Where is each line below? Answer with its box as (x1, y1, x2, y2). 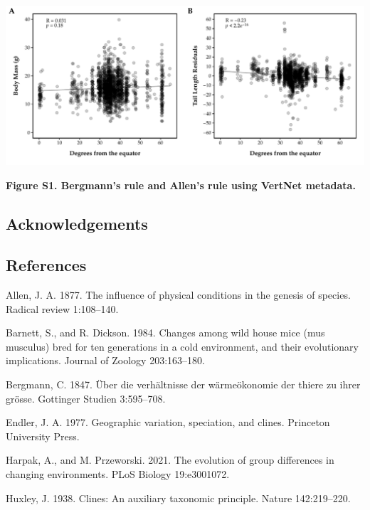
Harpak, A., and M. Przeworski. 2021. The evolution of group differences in (6, 452, 334, 467)
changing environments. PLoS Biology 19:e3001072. (6, 467, 230, 482)
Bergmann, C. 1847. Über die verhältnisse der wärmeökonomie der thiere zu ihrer (6, 377, 361, 392)
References (6, 254, 87, 276)
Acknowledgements (6, 212, 148, 234)
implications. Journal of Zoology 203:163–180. (6, 353, 205, 368)
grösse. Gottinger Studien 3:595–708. (6, 391, 166, 405)
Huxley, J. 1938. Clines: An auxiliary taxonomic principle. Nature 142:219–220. (6, 490, 351, 505)
